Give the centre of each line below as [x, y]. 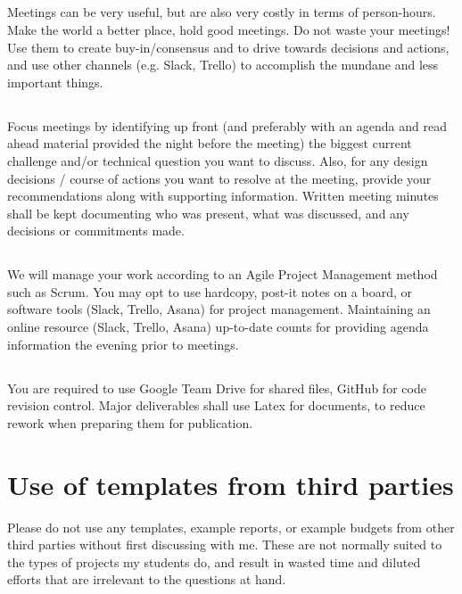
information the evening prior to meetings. [123, 344]
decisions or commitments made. [96, 231]
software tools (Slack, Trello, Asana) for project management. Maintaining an [219, 309]
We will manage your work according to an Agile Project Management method [223, 274]
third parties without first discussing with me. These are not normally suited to [225, 544]
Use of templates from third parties [231, 484]
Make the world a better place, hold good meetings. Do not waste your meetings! [229, 29]
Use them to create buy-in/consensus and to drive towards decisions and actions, [228, 47]
